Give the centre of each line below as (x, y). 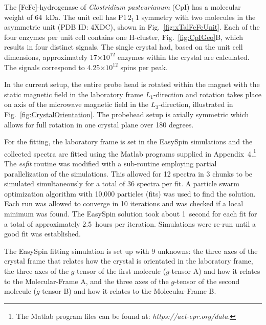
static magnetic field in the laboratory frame (74, 94)
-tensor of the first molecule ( (120, 270)
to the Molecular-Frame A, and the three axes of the (86, 281)
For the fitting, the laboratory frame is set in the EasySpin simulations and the (128, 142)
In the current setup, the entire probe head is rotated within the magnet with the (132, 84)
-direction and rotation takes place (207, 94)
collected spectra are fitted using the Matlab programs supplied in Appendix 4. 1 (130, 153)
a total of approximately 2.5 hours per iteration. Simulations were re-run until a (130, 223)
